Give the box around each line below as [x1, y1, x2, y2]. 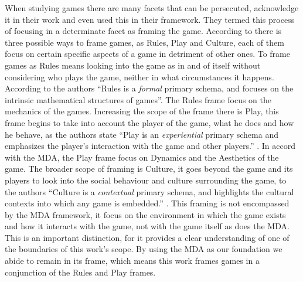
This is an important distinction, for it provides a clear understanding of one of [5, 231, 290, 243]
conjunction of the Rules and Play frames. [5, 266, 156, 278]
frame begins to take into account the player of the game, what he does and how [5, 116, 294, 128]
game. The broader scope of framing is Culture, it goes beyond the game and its [5, 162, 293, 175]
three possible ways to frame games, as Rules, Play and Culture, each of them [5, 36, 284, 48]
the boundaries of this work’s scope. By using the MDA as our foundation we [5, 243, 282, 255]
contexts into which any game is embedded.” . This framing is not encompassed [5, 197, 290, 209]
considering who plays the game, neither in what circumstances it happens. [5, 70, 274, 83]
